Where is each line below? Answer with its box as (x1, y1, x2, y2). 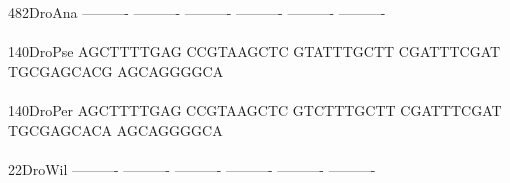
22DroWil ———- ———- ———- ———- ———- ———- (8, 158, 376, 179)
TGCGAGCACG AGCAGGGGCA (8, 60, 224, 81)
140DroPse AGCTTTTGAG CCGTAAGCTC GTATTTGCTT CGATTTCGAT (8, 41, 501, 62)
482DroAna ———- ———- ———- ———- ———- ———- (8, 2, 386, 22)
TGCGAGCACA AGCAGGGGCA (8, 119, 223, 140)
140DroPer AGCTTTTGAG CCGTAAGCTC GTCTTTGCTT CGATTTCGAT (8, 99, 502, 120)
